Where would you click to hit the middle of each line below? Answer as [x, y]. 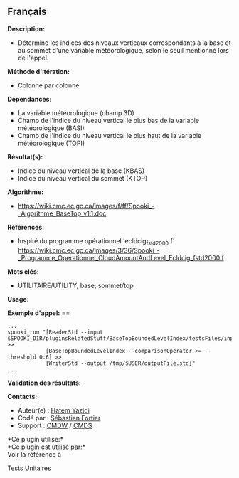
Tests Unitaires [29, 468]
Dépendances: [30, 99]
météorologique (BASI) [51, 128]
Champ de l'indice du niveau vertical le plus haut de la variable [110, 135]
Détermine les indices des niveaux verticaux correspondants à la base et [124, 43]
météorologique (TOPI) [51, 143]
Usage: [18, 299]
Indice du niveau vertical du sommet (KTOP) [83, 178]
